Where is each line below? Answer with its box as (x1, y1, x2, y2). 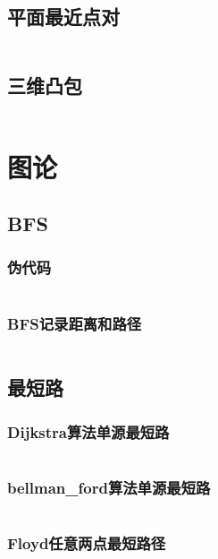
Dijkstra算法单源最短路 (7, 420, 170, 443)
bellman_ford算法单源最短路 (7, 476, 211, 498)
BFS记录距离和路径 (7, 312, 142, 334)
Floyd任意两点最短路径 (7, 532, 166, 555)
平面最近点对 (7, 3, 120, 30)
